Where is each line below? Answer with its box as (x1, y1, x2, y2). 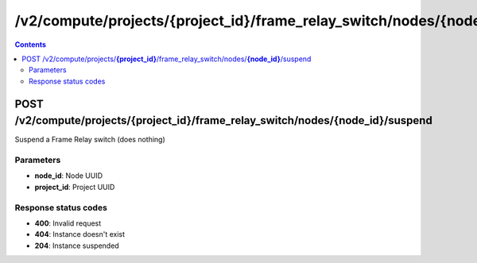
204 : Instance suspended (34, 241, 119, 250)
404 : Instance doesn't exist (34, 230, 126, 239)
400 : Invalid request (34, 219, 102, 228)
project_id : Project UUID (34, 182, 115, 191)
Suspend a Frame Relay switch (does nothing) (14, 135, 166, 145)
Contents (14, 40, 47, 49)
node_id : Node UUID (34, 171, 103, 180)
